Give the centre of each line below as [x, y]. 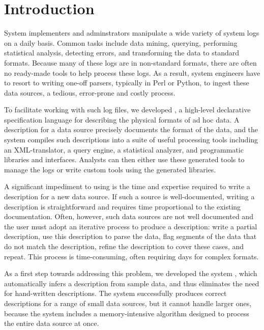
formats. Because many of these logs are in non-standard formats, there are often [130, 62]
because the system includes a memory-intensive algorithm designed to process [127, 313]
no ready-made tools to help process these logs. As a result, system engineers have [132, 72]
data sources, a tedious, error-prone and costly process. [90, 92]
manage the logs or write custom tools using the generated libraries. [110, 169]
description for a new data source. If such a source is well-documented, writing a [129, 197]
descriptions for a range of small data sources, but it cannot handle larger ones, [128, 303]
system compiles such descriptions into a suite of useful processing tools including [131, 140]
